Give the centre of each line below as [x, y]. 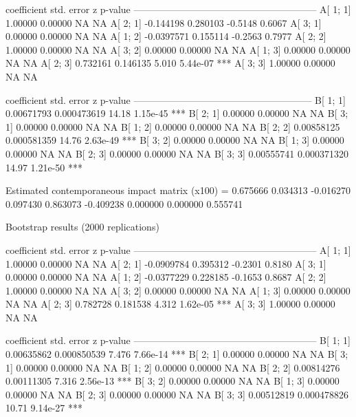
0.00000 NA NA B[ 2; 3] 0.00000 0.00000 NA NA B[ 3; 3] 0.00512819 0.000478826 [177, 394]
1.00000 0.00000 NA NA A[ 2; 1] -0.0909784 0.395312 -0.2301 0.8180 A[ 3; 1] [166, 263]
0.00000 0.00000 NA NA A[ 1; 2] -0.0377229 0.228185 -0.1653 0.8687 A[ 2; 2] [166, 277]
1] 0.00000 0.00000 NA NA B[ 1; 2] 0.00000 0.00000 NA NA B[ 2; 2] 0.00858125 [173, 126]
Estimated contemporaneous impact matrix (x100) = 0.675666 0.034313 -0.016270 [178, 190]
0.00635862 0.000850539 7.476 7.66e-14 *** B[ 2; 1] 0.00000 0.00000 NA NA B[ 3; [177, 354]
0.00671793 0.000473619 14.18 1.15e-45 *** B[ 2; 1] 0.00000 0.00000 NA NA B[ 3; [177, 113]
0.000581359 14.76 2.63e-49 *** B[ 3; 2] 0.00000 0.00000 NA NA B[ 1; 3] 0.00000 [175, 140]
